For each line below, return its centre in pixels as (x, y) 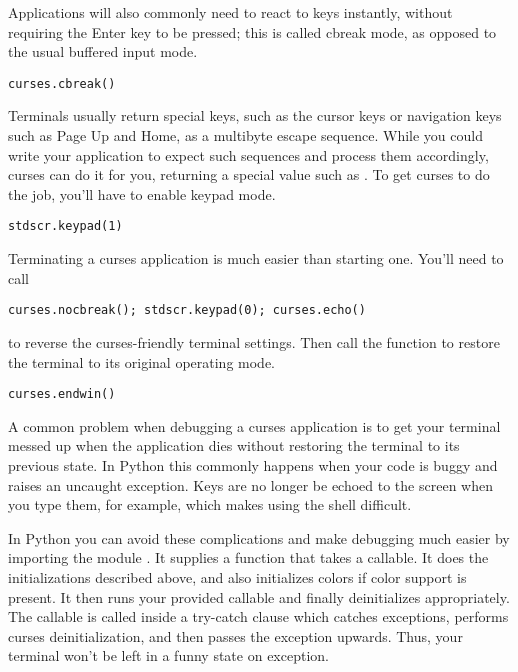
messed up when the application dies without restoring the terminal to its (234, 445)
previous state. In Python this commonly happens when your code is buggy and (253, 464)
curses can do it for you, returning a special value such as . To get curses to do (249, 174)
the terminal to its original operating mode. (141, 361)
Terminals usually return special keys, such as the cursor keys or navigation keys (255, 115)
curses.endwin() (62, 394)
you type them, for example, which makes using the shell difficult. (210, 504)
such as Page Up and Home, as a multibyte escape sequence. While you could (245, 135)
